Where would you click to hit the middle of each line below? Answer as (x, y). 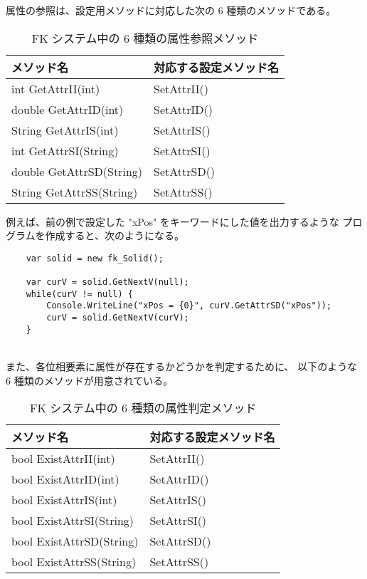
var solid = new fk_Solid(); (95, 258)
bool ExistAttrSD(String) (75, 541)
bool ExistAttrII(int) (63, 459)
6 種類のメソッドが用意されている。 (90, 380)
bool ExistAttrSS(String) (74, 562)
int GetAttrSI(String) (65, 150)
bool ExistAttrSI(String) (73, 521)
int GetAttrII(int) (56, 88)
